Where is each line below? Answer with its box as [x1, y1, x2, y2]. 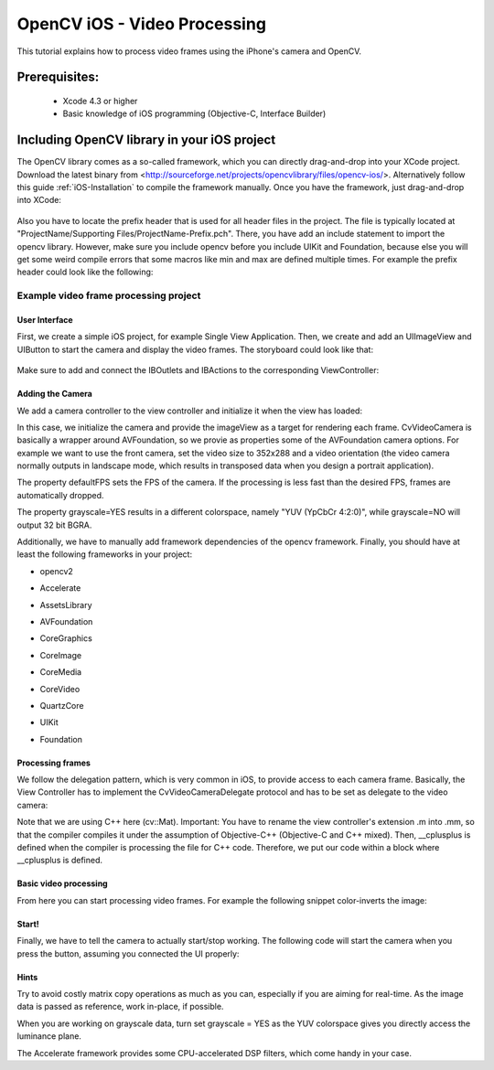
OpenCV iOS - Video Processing [16, 14, 267, 34]
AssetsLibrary [39, 599, 92, 610]
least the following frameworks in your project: [16, 549, 192, 560]
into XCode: [16, 195, 61, 206]
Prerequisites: [16, 70, 100, 85]
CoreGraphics [39, 633, 93, 644]
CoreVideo [39, 683, 81, 694]
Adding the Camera [16, 389, 93, 400]
